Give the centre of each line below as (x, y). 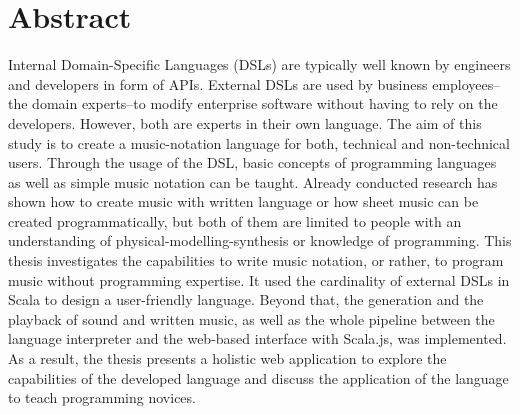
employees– (466, 83)
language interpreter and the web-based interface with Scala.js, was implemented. (257, 338)
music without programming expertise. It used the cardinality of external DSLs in (259, 279)
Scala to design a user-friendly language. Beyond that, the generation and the (246, 299)
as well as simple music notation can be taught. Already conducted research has (253, 181)
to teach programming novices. (102, 397)
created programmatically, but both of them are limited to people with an (235, 220)
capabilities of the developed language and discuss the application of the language (258, 377)
